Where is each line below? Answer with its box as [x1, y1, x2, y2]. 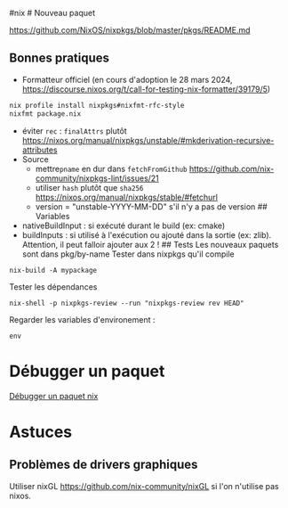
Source [21, 153, 49, 164]
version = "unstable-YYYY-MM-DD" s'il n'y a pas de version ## [35, 201, 268, 212]
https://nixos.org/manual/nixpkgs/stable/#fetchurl [35, 192, 218, 202]
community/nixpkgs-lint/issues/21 [35, 173, 160, 184]
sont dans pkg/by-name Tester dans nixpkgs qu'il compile [21, 249, 235, 259]
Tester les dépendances [9, 281, 98, 292]
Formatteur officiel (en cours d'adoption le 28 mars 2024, [21, 74, 233, 85]
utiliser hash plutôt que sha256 [35, 182, 144, 193]
